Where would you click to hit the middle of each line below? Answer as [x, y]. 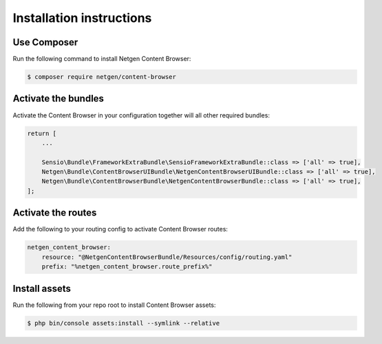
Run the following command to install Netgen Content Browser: [102, 59]
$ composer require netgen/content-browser [102, 77]
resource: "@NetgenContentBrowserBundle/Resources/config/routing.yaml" [167, 257]
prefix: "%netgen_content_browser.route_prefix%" [127, 267]
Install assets [42, 288]
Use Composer [45, 42]
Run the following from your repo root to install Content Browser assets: [114, 305]
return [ [42, 133]
